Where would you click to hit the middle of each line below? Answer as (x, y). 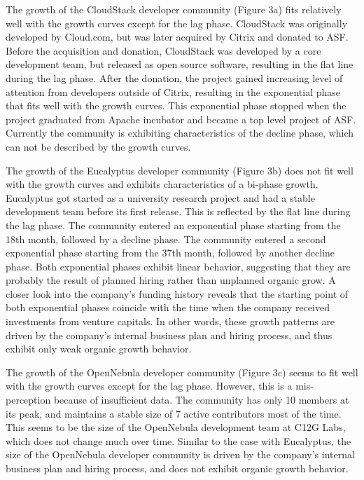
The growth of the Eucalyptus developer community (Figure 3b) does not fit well (180, 170)
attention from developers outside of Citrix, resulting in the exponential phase (173, 91)
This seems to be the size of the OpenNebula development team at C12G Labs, (176, 427)
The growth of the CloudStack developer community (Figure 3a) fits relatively (174, 9)
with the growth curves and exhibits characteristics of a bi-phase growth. (162, 184)
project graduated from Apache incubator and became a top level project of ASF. (181, 119)
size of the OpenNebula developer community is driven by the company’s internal (180, 454)
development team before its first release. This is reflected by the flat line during (178, 211)
